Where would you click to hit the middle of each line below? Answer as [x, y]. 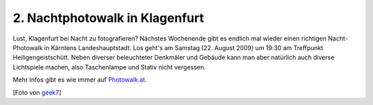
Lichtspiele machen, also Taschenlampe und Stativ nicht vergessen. [109, 67]
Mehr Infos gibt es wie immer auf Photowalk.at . [80, 80]
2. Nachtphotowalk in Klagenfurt [108, 18]
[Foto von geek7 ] [37, 92]
